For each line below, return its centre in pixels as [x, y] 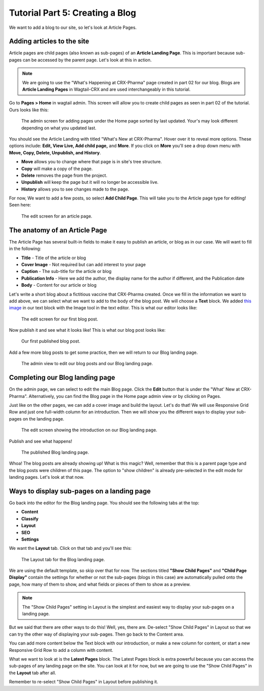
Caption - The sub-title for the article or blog [66, 271]
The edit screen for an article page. [57, 216]
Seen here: [20, 205]
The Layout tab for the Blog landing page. [63, 559]
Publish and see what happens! [41, 441]
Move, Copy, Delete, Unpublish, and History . [55, 152]
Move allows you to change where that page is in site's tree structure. [92, 162]
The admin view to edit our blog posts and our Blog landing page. [87, 364]
